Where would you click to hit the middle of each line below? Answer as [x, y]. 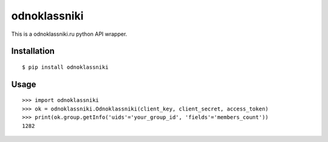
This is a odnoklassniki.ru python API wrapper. [69, 34]
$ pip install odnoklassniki [65, 67]
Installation [33, 51]
